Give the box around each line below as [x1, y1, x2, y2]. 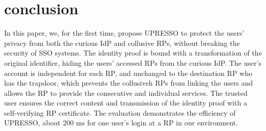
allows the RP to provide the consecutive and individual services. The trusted [4, 87, 248, 98]
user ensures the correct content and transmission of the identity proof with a [4, 97, 248, 108]
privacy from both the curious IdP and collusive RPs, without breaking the [4, 37, 240, 48]
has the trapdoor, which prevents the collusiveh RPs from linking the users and [4, 77, 253, 88]
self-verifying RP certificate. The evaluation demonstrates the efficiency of [4, 107, 236, 118]
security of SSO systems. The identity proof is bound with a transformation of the [4, 47, 262, 58]
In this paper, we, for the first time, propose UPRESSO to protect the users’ [4, 28, 245, 38]
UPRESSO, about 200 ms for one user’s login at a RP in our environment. [4, 117, 238, 128]
